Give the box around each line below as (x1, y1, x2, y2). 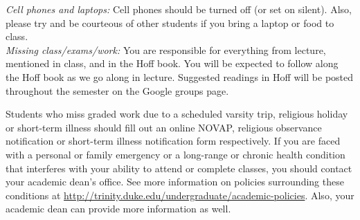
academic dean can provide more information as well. (6, 201, 231, 216)
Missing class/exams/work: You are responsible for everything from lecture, (6, 42, 326, 57)
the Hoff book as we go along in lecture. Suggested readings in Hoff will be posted (6, 69, 354, 84)
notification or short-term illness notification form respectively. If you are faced (6, 134, 341, 148)
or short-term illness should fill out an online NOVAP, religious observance (6, 120, 322, 134)
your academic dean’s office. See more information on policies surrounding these (6, 174, 344, 189)
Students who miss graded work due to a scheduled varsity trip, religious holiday (6, 107, 348, 121)
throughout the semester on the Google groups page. (6, 83, 229, 98)
